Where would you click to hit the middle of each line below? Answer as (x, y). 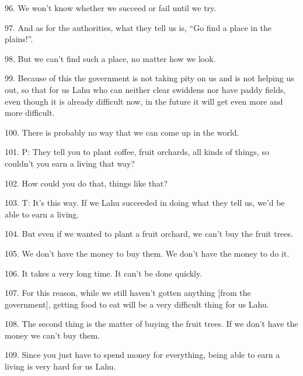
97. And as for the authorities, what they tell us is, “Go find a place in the (138, 27)
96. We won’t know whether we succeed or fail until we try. (111, 8)
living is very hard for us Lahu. (60, 366)
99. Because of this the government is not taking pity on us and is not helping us (149, 78)
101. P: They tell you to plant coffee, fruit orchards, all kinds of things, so (137, 152)
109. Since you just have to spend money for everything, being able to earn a (142, 355)
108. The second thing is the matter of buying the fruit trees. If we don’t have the (151, 324)
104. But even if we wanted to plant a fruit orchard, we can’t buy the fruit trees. (149, 234)
